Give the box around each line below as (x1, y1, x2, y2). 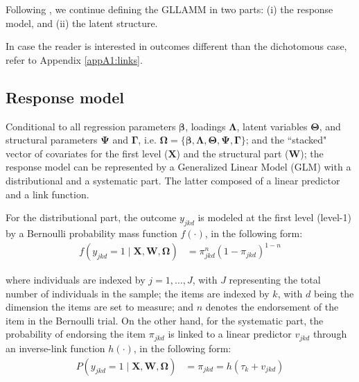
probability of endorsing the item (6, 327, 146, 341)
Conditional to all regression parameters (6, 119, 176, 133)
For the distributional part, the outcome (6, 210, 177, 225)
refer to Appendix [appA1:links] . (6, 52, 143, 67)
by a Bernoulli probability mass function (6, 225, 177, 240)
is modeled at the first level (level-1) (198, 210, 351, 225)
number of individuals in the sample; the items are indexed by (6, 286, 270, 300)
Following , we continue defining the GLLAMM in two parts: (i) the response (6, 2, 333, 16)
